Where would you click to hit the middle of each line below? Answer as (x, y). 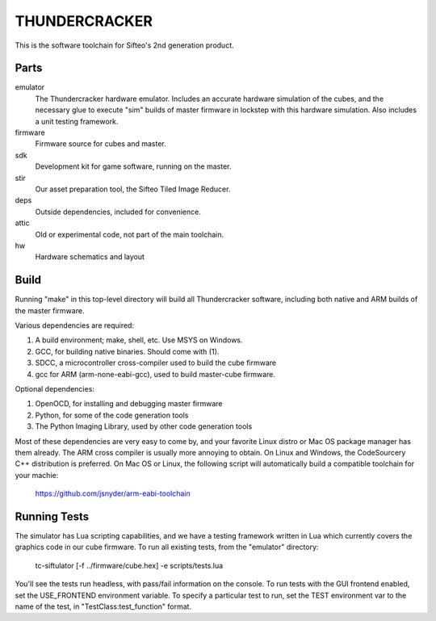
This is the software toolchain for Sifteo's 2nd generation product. (124, 45)
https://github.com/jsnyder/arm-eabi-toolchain (113, 493)
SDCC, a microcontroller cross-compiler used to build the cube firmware (156, 363)
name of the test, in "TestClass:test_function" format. (103, 606)
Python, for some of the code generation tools (112, 415)
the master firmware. (50, 310)
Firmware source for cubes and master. (101, 144)
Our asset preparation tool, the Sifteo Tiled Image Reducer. (133, 189)
